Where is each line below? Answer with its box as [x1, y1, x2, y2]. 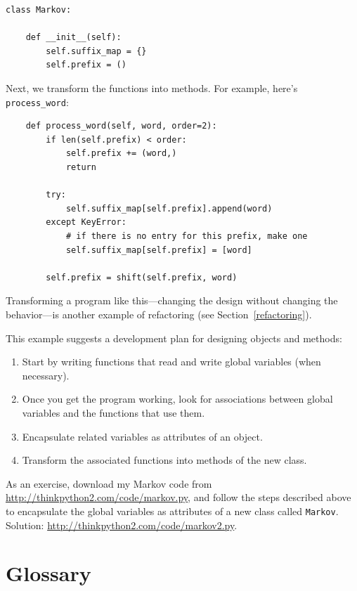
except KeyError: [46, 217, 126, 228]
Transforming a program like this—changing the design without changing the [6, 293, 338, 308]
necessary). [22, 368, 70, 382]
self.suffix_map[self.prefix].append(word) [65, 203, 273, 214]
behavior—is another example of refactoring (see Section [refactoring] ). [6, 306, 312, 321]
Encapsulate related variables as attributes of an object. [22, 429, 263, 443]
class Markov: [6, 5, 72, 15]
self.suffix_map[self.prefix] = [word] [65, 245, 252, 255]
